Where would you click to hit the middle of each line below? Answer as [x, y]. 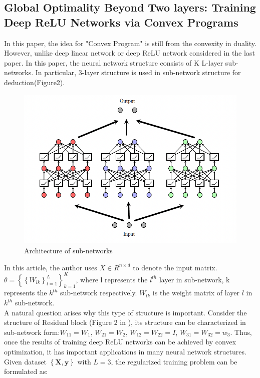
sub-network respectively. [99, 293]
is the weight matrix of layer [196, 293]
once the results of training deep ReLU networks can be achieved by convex [120, 342]
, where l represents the [112, 279]
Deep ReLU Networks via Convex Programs [121, 22]
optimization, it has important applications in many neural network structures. [125, 351]
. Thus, [241, 332]
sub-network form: [32, 332]
